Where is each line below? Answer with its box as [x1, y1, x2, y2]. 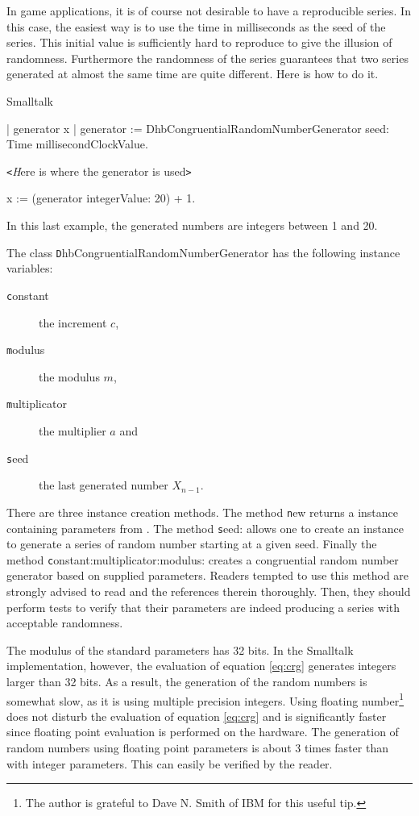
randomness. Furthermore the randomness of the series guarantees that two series [6, 49, 409, 66]
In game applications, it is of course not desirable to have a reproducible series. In [6, 2, 411, 19]
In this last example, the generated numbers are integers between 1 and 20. [6, 217, 378, 233]
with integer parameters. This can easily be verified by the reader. [6, 755, 333, 772]
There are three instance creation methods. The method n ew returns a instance [6, 503, 399, 520]
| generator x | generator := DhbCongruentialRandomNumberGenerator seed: [6, 119, 389, 136]
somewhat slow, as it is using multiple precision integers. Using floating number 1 [6, 689, 404, 709]
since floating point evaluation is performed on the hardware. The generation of [6, 723, 399, 740]
